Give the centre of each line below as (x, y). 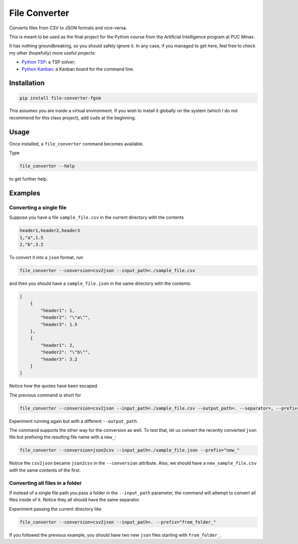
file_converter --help (47, 166)
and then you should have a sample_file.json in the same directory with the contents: (100, 283)
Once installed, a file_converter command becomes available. (76, 143)
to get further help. (29, 179)
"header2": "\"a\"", (66, 317)
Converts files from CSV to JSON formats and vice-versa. (68, 28)
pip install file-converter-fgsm (60, 98)
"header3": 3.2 (59, 359)
